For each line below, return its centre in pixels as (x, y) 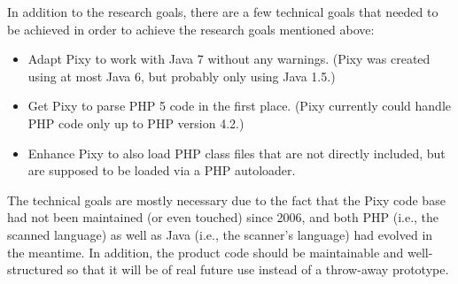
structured (35, 269)
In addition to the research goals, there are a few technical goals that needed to (223, 12)
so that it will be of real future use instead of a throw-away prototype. (258, 269)
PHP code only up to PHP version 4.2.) (136, 123)
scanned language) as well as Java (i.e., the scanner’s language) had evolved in (220, 234)
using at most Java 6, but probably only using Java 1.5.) (182, 76)
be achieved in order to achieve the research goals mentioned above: (191, 29)
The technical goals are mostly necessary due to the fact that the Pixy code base (226, 200)
